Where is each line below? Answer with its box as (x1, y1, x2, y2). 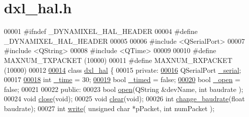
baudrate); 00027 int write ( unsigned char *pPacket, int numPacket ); (4, 103, 214, 113)
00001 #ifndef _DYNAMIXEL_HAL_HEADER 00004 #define (4, 26, 198, 36)
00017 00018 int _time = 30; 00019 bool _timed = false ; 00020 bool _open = (4, 74, 241, 85)
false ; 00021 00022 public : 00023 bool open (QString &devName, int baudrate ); (4, 84, 244, 94)
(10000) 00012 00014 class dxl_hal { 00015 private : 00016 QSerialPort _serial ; (4, 64, 241, 75)
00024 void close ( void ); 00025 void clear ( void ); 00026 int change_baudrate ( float (4, 93, 245, 104)
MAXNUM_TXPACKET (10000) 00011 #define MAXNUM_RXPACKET (4, 55, 233, 65)
